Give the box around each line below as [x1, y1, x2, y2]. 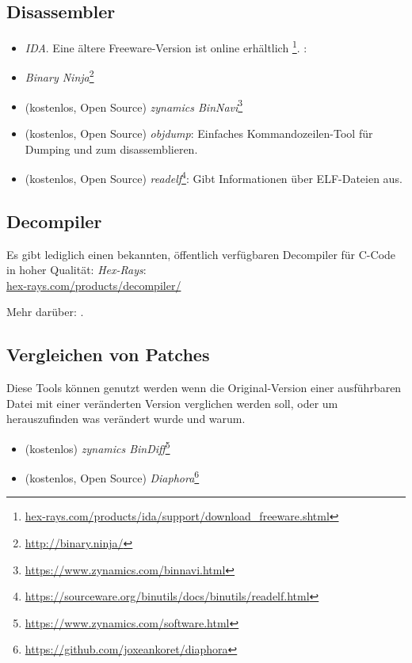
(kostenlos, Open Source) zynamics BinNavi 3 [25, 96, 243, 115]
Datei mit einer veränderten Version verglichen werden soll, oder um [6, 394, 338, 411]
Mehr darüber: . [6, 303, 84, 320]
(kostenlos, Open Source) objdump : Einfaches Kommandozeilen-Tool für [25, 124, 373, 141]
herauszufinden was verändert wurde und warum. [6, 410, 246, 427]
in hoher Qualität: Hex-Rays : [6, 261, 147, 278]
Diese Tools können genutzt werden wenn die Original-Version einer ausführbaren [6, 379, 402, 396]
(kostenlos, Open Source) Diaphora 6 [25, 467, 200, 486]
